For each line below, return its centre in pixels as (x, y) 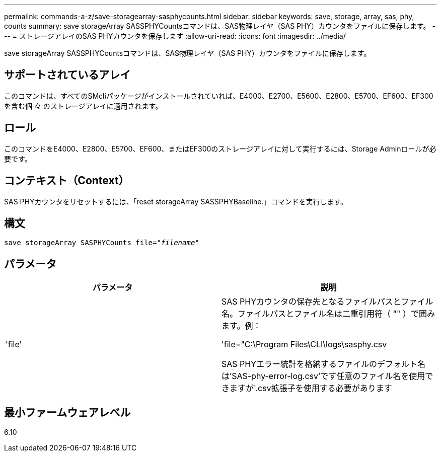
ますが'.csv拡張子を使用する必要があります (311, 388)
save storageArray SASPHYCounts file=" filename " (102, 243)
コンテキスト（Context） (67, 181)
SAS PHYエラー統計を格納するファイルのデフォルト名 (324, 364)
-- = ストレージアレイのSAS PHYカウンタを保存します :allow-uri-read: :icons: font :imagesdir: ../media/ (175, 36)
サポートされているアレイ (67, 75)
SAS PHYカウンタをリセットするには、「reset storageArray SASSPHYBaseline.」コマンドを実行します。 (176, 201)
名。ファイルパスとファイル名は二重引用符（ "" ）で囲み (328, 314)
